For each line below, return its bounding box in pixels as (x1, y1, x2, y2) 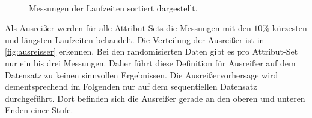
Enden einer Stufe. (5, 104, 73, 116)
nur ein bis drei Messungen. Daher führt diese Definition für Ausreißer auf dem (5, 56, 296, 69)
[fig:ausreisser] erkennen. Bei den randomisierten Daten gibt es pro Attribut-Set (5, 45, 298, 58)
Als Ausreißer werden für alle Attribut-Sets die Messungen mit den (5, 22, 251, 34)
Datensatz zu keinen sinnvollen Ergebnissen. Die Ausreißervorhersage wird (5, 68, 278, 81)
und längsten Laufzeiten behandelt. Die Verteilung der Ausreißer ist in (5, 33, 265, 46)
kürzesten (272, 22, 307, 34)
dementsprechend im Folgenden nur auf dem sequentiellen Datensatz (5, 80, 257, 93)
